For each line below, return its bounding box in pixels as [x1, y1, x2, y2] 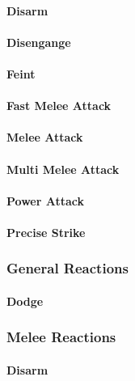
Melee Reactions [6, 327, 116, 347]
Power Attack [6, 192, 84, 209]
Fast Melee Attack [6, 97, 112, 114]
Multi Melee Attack [6, 160, 120, 177]
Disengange [6, 33, 71, 50]
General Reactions [6, 258, 129, 278]
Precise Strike [6, 223, 86, 240]
